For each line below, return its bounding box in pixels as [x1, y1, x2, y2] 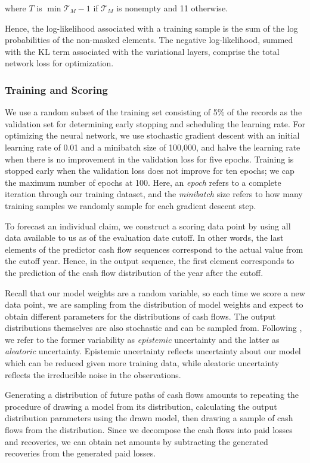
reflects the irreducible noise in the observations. [5, 368, 181, 381]
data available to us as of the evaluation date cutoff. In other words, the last [5, 231, 284, 244]
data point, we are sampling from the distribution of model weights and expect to [5, 298, 303, 311]
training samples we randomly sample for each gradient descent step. [5, 199, 256, 211]
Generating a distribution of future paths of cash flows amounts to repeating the [5, 388, 299, 401]
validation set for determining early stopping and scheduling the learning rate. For [5, 117, 305, 130]
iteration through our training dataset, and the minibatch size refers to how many [5, 188, 303, 200]
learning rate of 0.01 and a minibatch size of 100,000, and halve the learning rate [5, 140, 300, 153]
